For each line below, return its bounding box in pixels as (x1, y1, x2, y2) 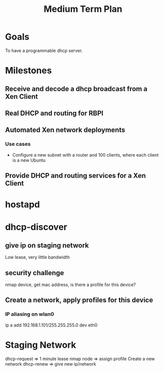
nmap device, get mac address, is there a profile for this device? (5, 282, 136, 288)
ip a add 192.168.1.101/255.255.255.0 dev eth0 (5, 322, 98, 328)
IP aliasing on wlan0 (5, 311, 54, 318)
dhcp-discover (5, 221, 68, 233)
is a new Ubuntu (12, 157, 46, 163)
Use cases (5, 141, 31, 148)
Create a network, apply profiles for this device (5, 296, 153, 304)
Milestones (5, 65, 52, 76)
